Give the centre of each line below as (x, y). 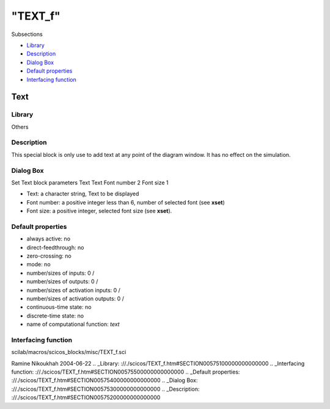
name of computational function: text (73, 324)
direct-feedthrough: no (55, 247)
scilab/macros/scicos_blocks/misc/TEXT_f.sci (69, 352)
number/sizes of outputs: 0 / (62, 281)
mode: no (39, 264)
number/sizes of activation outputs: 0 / (75, 299)
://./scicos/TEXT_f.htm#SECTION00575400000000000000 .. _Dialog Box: (105, 380)
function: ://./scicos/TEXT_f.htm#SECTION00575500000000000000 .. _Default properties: (126, 372)
